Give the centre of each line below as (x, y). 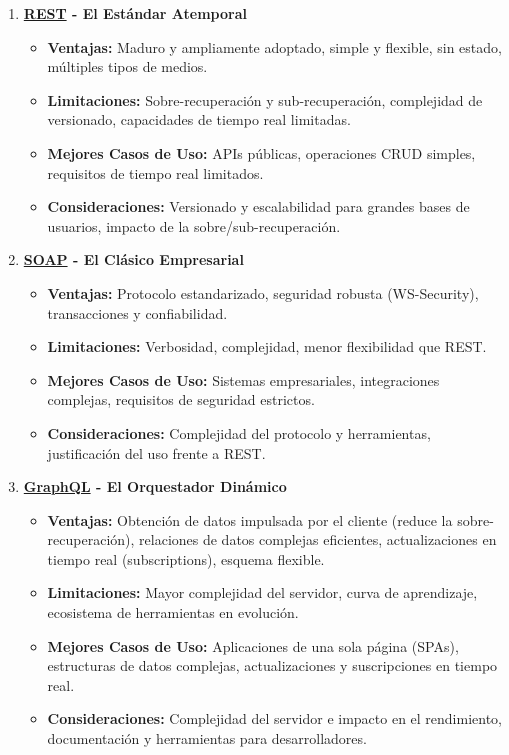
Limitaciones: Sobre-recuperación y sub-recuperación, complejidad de (265, 99)
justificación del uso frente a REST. (156, 452)
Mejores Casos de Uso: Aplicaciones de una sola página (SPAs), (253, 645)
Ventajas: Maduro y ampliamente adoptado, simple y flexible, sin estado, (274, 46)
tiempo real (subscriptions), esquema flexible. (186, 558)
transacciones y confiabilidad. (137, 312)
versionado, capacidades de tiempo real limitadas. (199, 119)
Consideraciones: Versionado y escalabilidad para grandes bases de (258, 206)
